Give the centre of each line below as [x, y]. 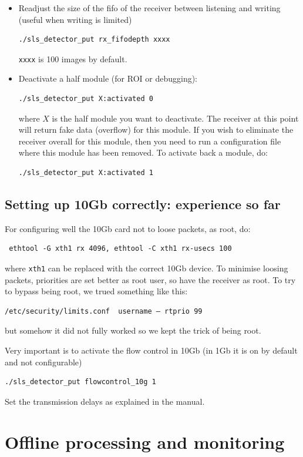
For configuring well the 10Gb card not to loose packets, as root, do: [128, 228]
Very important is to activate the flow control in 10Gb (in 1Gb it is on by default [151, 350]
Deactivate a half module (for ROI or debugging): [108, 78]
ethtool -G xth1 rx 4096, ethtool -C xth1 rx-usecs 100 [120, 249]
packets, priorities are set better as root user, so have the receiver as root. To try [150, 279]
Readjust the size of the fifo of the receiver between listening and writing [149, 8]
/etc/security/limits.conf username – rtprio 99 [104, 311]
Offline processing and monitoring [145, 441]
